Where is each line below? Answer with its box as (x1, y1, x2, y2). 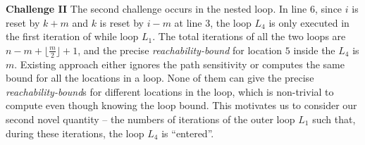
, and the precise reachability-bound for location (78, 42, 283, 57)
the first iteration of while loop (6, 29, 139, 44)
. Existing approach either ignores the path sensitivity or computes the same (14, 56, 345, 71)
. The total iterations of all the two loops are (152, 29, 346, 44)
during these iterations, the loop (6, 125, 144, 140)
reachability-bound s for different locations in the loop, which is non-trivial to (6, 84, 334, 99)
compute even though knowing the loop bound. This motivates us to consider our (6, 98, 357, 113)
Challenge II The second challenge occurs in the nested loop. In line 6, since (6, 1, 342, 15)
